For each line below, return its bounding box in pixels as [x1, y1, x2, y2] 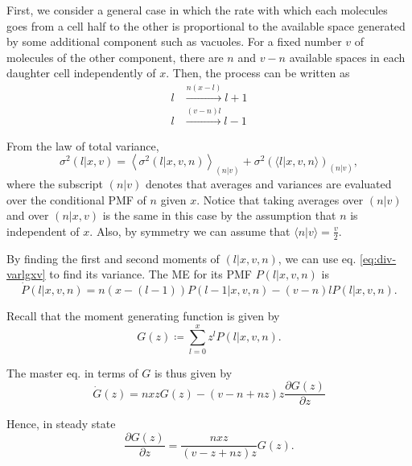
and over [6, 207, 49, 224]
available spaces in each [289, 48, 406, 65]
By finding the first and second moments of [6, 249, 220, 266]
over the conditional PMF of [6, 191, 146, 208]
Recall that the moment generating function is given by [6, 307, 280, 324]
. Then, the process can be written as [166, 64, 350, 81]
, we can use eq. [278, 249, 356, 266]
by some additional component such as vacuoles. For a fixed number [6, 33, 342, 50]
